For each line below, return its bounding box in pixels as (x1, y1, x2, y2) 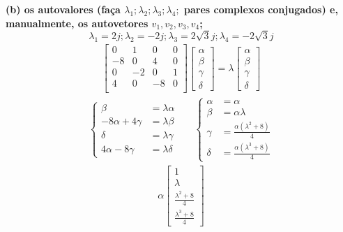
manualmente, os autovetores (6, 15, 148, 30)
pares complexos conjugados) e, (183, 2, 338, 16)
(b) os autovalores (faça (6, 2, 121, 16)
